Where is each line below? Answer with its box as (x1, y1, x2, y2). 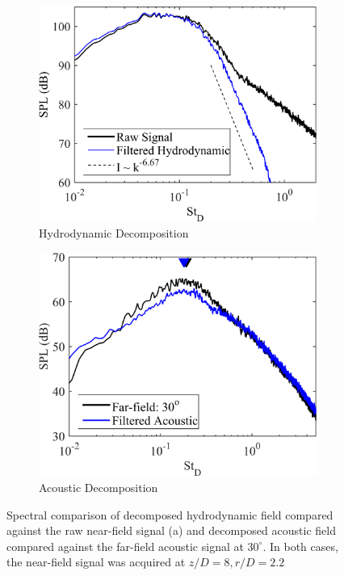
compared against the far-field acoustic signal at (6, 537, 244, 554)
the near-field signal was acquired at (6, 553, 186, 570)
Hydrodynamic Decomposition (39, 224, 189, 241)
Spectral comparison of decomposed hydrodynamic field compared (6, 506, 334, 523)
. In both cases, (262, 537, 338, 554)
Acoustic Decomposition (39, 478, 158, 495)
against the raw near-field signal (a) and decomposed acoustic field (6, 522, 336, 539)
